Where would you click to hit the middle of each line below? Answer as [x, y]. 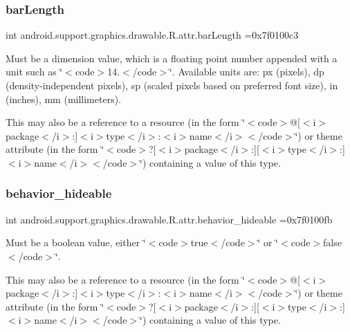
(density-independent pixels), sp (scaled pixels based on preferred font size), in [172, 85]
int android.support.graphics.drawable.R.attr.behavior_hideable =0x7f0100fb [169, 219]
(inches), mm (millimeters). [64, 99]
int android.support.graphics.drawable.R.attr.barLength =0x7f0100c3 [152, 35]
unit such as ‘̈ [34, 72]
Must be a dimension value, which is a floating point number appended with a [172, 58]
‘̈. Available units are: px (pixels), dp [247, 72]
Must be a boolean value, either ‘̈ [76, 242]
